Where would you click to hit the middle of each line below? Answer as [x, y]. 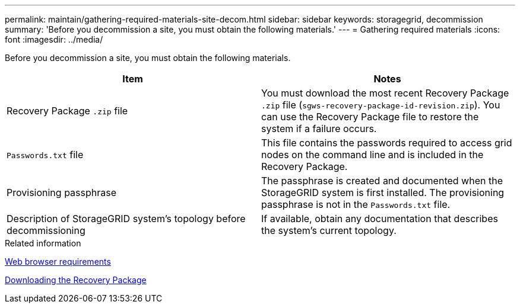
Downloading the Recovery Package [76, 280]
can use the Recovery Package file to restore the [370, 117]
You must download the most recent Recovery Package [385, 93]
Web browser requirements [58, 262]
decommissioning [46, 230]
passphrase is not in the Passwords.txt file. [356, 204]
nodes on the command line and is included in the [372, 155]
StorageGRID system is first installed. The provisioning [383, 192]
